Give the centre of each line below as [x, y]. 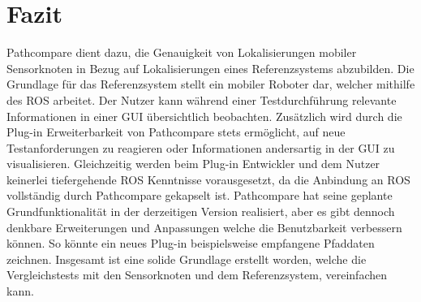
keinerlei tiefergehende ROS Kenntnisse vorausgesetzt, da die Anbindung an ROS [208, 179]
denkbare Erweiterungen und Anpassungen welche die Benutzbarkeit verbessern [204, 227]
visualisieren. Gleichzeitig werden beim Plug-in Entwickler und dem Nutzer [193, 164]
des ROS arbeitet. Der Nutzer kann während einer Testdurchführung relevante [202, 99]
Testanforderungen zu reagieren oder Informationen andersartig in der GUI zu [201, 147]
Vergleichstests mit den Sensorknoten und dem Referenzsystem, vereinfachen [197, 275]
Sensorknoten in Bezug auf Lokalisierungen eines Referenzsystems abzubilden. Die [210, 68]
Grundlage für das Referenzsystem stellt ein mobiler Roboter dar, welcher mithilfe [211, 84]
